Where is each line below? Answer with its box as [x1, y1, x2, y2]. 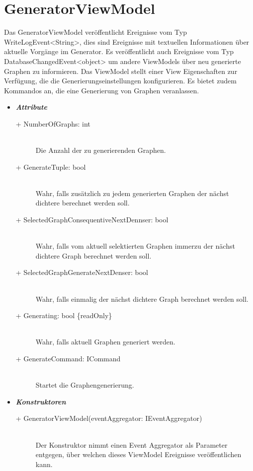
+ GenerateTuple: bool [15, 161, 86, 172]
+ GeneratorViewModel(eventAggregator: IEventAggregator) [15, 413, 202, 423]
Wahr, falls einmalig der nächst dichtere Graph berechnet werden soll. [35, 293, 249, 304]
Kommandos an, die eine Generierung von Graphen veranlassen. [4, 85, 199, 95]
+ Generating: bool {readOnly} [15, 310, 112, 321]
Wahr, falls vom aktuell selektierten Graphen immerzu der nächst [35, 241, 235, 251]
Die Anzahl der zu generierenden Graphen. [35, 145, 166, 155]
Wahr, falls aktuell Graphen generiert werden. [35, 336, 175, 347]
